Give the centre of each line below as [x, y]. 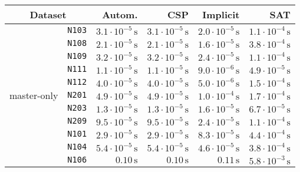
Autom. [120, 14]
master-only [34, 95]
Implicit [221, 14]
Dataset [48, 14]
